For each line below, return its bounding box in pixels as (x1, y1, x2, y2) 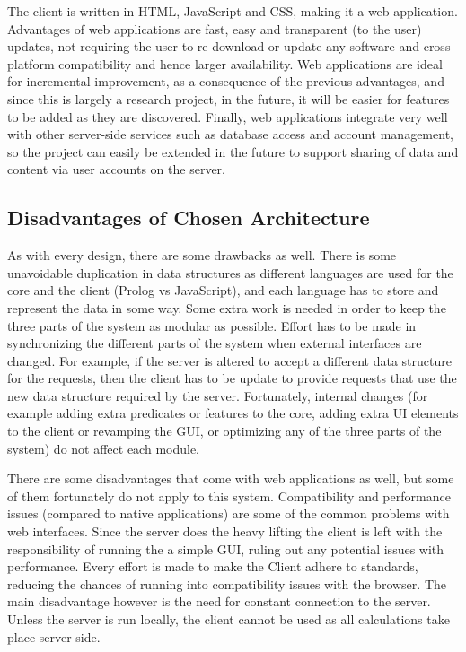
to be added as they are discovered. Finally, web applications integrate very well (7, 107, 448, 126)
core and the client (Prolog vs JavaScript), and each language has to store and (7, 281, 439, 300)
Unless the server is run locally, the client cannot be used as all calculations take (7, 610, 450, 629)
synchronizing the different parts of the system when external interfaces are (7, 334, 422, 352)
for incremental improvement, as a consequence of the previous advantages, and (7, 72, 444, 91)
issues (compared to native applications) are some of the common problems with (7, 504, 450, 523)
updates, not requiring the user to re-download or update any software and (7, 37, 420, 56)
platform (7, 54, 55, 73)
